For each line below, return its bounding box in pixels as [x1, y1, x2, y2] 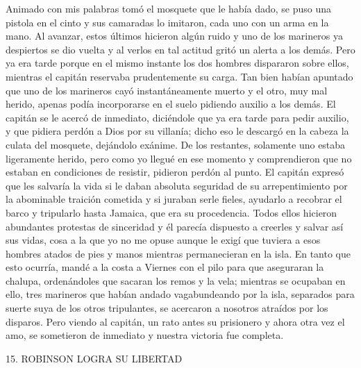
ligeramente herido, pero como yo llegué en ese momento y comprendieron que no [6, 151, 352, 165]
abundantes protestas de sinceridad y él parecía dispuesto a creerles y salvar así [6, 219, 344, 233]
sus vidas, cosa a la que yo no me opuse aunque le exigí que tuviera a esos [6, 233, 321, 247]
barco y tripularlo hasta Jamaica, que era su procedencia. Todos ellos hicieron [6, 205, 337, 219]
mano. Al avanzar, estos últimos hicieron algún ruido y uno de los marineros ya [6, 28, 343, 43]
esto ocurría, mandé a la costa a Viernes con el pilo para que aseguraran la [6, 260, 324, 274]
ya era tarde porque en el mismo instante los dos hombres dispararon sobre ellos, [6, 56, 349, 70]
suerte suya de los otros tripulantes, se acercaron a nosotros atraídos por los [6, 301, 328, 315]
